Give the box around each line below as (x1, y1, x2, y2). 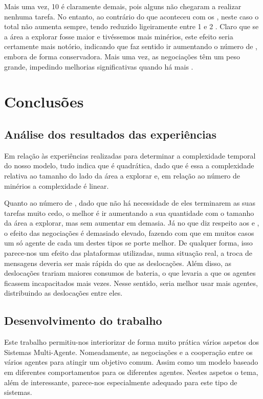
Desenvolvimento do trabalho (4, 313, 162, 328)
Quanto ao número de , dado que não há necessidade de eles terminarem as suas (4, 197, 255, 208)
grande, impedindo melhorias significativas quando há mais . (4, 61, 193, 72)
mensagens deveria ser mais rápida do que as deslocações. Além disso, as (4, 257, 232, 268)
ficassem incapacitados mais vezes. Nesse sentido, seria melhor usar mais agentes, (4, 277, 258, 288)
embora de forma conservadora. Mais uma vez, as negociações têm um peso (4, 51, 240, 61)
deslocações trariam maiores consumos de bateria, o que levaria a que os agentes (4, 268, 256, 278)
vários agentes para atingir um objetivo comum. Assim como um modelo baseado (4, 357, 258, 367)
